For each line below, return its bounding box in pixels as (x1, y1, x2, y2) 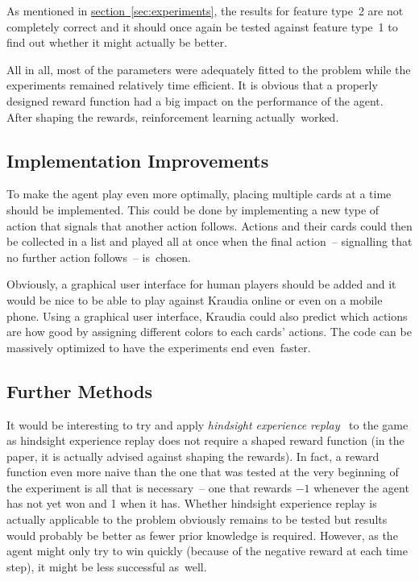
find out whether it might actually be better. (6, 34, 227, 51)
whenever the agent (313, 479, 409, 496)
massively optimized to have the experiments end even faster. (6, 338, 311, 355)
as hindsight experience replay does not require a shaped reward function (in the (6, 432, 404, 449)
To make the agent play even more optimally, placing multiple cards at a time (6, 185, 392, 202)
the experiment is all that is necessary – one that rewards (6, 479, 292, 496)
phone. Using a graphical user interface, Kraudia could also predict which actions (6, 307, 408, 324)
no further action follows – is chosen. (6, 248, 191, 265)
